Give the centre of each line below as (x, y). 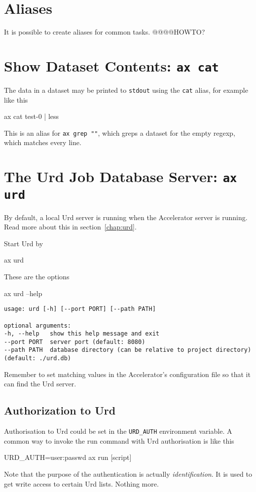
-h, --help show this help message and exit (82, 334)
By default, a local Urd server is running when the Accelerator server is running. (126, 217)
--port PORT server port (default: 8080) (75, 342)
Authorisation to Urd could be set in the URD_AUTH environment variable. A (118, 431)
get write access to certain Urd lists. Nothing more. (81, 483)
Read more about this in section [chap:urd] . (70, 227)
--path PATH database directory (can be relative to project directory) (128, 350)
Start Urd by (24, 243)
